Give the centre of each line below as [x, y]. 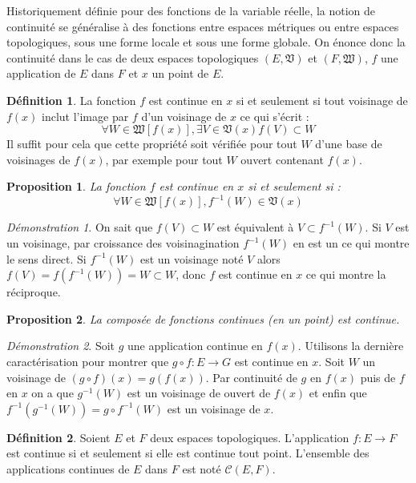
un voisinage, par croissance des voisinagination [123, 243]
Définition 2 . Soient [59, 437]
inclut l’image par [85, 116]
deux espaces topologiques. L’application [250, 437]
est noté [202, 468]
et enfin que [338, 393]
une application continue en [195, 346]
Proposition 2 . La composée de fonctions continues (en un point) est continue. [203, 318]
